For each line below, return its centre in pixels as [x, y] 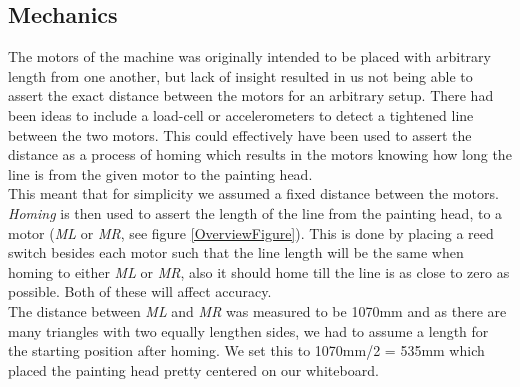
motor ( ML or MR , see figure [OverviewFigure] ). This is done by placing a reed [251, 232]
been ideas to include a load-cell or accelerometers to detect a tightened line [241, 114]
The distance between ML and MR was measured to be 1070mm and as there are [257, 310]
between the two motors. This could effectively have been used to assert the [240, 134]
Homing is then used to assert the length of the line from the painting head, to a [255, 212]
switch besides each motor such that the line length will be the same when [236, 252]
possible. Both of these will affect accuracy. [140, 291]
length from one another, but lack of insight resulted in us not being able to [240, 75]
